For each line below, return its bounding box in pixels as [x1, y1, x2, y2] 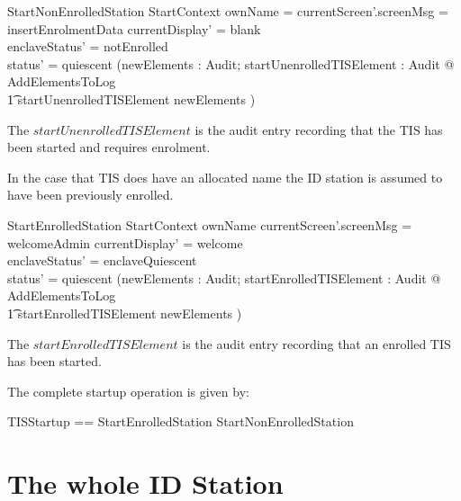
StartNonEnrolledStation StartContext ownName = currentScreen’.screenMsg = [7, 2, 448, 20]
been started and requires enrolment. [7, 138, 211, 157]
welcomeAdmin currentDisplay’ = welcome [7, 233, 243, 252]
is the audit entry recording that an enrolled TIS [182, 334, 451, 353]
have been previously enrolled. [7, 185, 174, 204]
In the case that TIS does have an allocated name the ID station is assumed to [7, 167, 443, 186]
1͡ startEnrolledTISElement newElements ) [7, 303, 242, 322]
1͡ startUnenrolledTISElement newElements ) [7, 89, 256, 108]
